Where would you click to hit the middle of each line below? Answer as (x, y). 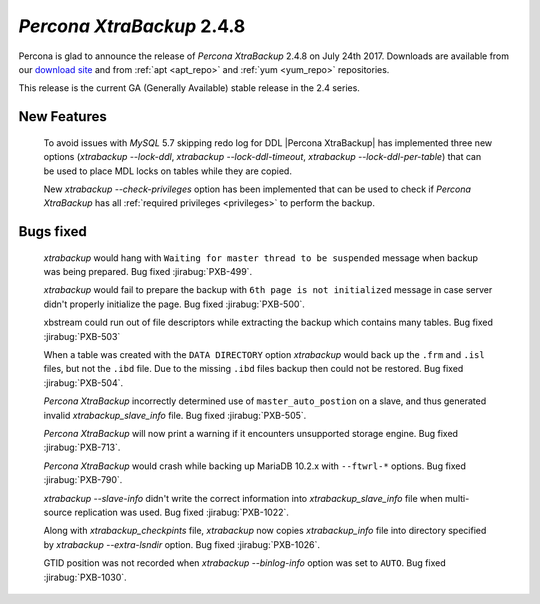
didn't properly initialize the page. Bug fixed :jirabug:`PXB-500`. (174, 304)
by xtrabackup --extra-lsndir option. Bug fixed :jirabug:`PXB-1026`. (181, 544)
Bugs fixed (52, 231)
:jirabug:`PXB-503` (82, 336)
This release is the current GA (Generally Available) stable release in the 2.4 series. (189, 88)
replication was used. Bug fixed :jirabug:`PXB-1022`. (182, 512)
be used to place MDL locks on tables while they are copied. (167, 171)
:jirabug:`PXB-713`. (82, 447)
